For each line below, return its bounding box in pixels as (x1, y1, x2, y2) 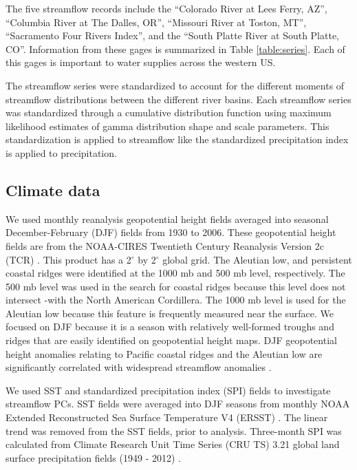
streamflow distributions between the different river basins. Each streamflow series (6, 92, 351, 106)
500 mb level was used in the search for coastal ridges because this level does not (6, 279, 346, 293)
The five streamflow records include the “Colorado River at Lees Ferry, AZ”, (6, 1, 327, 15)
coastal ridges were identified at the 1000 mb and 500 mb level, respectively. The (6, 266, 345, 280)
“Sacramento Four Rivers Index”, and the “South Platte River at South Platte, (6, 28, 340, 43)
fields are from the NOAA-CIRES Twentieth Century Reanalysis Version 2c (6, 238, 325, 253)
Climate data (6, 179, 100, 200)
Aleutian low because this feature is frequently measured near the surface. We (6, 306, 334, 320)
